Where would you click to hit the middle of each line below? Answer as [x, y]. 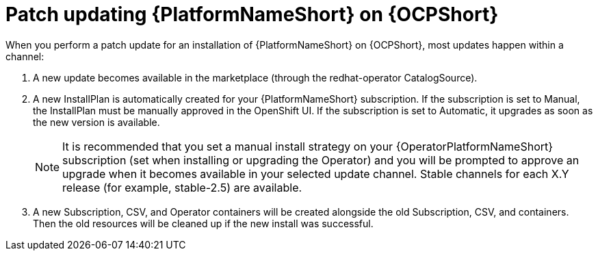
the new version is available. [96, 122]
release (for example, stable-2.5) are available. [182, 187]
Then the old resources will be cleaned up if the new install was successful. [203, 223]
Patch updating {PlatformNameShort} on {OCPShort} [252, 14]
